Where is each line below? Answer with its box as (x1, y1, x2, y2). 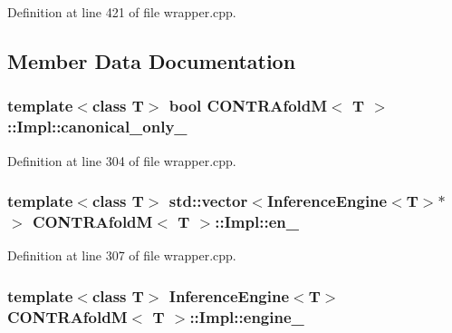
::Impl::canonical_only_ (7, 115, 188, 138)
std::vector (168, 190, 248, 212)
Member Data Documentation (7, 46, 296, 74)
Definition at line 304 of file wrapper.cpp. (7, 151, 236, 170)
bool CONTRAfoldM (168, 94, 328, 117)
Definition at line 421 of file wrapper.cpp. (7, 3, 236, 21)
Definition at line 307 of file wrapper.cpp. (7, 246, 236, 265)
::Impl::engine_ (189, 305, 304, 328)
